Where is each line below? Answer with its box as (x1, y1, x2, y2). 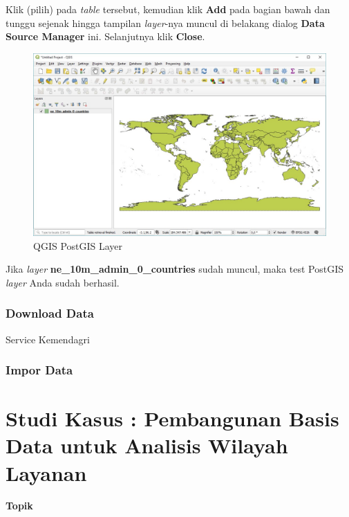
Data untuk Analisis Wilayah (6, 431, 288, 460)
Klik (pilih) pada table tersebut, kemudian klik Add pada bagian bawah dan (6, 2, 330, 16)
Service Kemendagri (6, 332, 90, 346)
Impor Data (6, 361, 73, 379)
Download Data (6, 305, 94, 322)
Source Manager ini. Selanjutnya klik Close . (6, 29, 205, 44)
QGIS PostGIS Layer (33, 238, 123, 253)
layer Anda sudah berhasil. (6, 275, 120, 289)
